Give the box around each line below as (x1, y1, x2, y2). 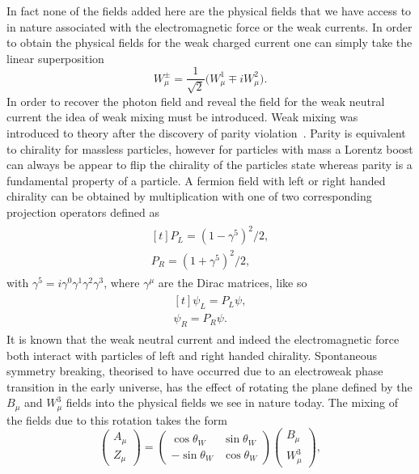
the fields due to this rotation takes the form (6, 411, 227, 428)
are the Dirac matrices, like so (158, 273, 307, 290)
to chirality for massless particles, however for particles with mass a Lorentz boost (6, 140, 413, 157)
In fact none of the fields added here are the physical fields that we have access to (6, 2, 412, 19)
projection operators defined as (6, 203, 159, 220)
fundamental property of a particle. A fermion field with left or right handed (6, 171, 386, 188)
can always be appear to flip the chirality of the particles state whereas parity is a (6, 156, 413, 173)
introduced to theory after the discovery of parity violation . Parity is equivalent (6, 125, 406, 142)
